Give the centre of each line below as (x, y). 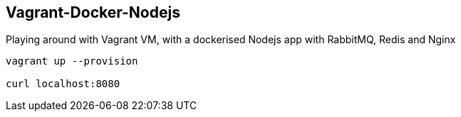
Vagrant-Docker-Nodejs (93, 12)
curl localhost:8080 (63, 84)
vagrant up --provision (72, 61)
